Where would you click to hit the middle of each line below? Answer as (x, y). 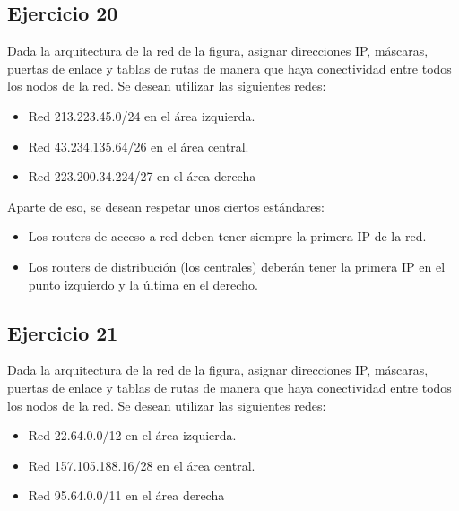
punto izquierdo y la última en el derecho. (143, 284)
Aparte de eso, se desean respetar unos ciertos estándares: (166, 206)
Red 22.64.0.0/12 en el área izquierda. (132, 435)
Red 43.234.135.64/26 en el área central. (139, 146)
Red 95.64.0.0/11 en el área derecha (126, 495)
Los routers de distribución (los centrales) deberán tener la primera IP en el (237, 266)
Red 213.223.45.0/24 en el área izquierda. (142, 115)
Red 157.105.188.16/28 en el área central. (142, 465)
